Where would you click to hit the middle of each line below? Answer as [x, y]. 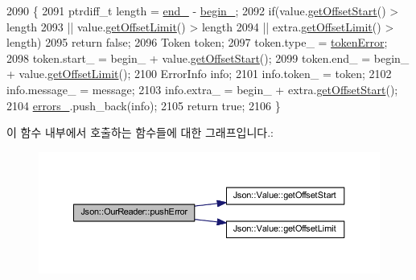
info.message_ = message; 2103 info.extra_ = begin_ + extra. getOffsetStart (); [202, 89]
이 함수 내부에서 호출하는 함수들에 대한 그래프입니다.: [140, 132]
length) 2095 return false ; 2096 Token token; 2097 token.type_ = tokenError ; [197, 42]
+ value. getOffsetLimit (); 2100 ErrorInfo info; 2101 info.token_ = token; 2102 [199, 74]
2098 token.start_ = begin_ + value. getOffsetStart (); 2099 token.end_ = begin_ [208, 58]
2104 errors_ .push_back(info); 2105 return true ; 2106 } [144, 105]
